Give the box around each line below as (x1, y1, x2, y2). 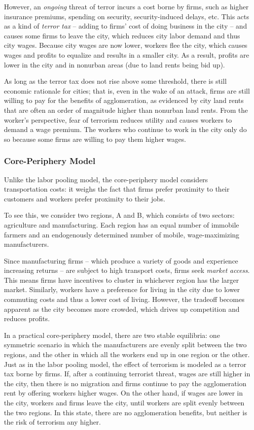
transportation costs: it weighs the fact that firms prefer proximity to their (4, 184, 230, 194)
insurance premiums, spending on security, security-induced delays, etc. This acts (4, 11, 249, 21)
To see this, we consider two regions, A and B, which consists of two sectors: (4, 210, 235, 220)
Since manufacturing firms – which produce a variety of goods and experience (4, 255, 238, 265)
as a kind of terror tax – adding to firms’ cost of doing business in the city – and (4, 21, 247, 31)
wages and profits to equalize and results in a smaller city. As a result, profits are (4, 49, 250, 60)
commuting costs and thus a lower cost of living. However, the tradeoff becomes (4, 294, 245, 304)
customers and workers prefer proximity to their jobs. (4, 193, 165, 203)
